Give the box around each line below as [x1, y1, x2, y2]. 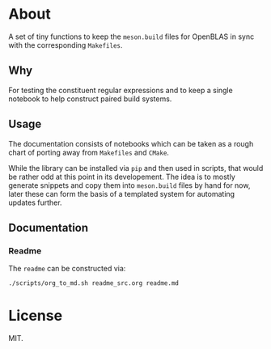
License [8, 307, 63, 325]
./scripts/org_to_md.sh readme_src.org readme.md [8, 279, 180, 287]
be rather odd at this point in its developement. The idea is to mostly [8, 172, 236, 181]
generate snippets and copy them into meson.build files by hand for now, [8, 180, 251, 190]
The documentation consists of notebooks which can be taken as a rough [8, 138, 254, 148]
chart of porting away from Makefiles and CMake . [8, 147, 170, 157]
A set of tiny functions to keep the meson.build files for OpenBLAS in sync [8, 32, 255, 41]
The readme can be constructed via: [8, 264, 126, 274]
